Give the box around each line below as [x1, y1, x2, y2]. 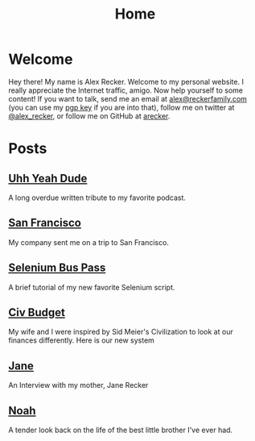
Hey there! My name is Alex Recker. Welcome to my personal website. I [8, 77, 244, 86]
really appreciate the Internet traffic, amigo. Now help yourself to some [8, 85, 244, 95]
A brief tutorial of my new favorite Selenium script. [8, 282, 175, 292]
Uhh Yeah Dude [8, 171, 88, 185]
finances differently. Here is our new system [8, 335, 155, 345]
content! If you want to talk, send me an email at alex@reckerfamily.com [8, 94, 248, 103]
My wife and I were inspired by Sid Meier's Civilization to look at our [8, 327, 233, 337]
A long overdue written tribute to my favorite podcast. [8, 193, 187, 202]
